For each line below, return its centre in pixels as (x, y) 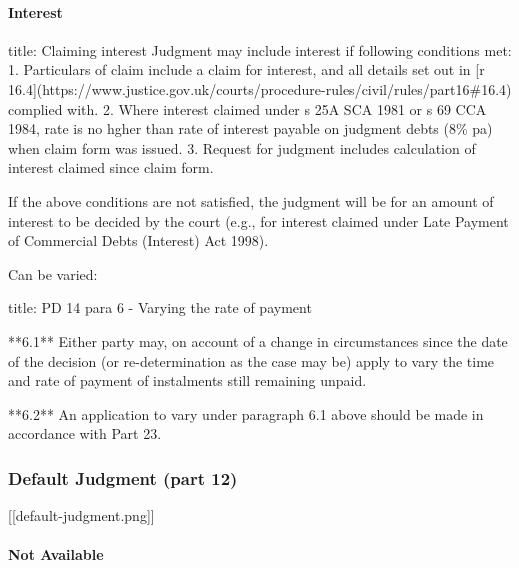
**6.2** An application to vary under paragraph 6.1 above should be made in (246, 413)
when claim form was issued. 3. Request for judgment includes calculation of (242, 147)
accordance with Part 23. (85, 433)
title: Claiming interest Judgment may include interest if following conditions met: (260, 49)
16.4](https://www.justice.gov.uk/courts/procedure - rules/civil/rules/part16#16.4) (260, 88)
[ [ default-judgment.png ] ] (81, 515)
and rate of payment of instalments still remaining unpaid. (187, 380)
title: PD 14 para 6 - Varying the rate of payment (160, 307)
